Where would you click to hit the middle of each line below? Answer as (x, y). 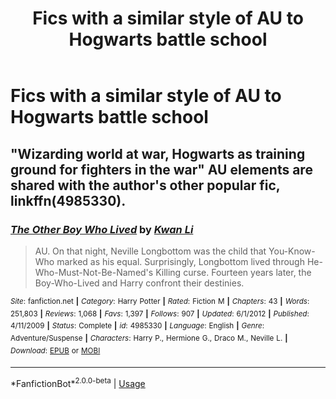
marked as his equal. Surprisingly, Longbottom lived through (180, 261)
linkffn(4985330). (68, 200)
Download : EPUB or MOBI (55, 350)
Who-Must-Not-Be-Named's (94, 272)
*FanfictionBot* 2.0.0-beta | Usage (78, 382)
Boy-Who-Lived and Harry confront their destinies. (139, 283)
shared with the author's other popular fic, (145, 185)
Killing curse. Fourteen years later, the (233, 272)
